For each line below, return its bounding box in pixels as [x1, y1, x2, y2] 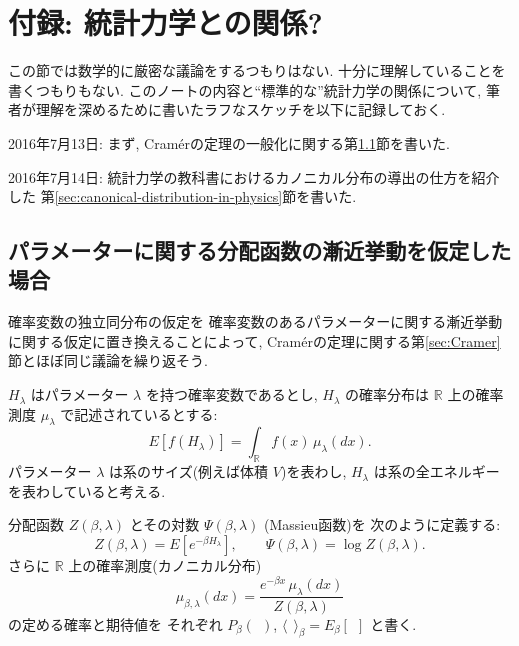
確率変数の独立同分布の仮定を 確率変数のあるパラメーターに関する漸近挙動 [8, 311, 503, 332]
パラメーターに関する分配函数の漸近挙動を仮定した [8, 235, 512, 266]
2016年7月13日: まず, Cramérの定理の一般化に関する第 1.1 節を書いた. [8, 132, 450, 153]
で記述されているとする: [60, 403, 218, 424]
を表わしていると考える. [8, 480, 166, 501]
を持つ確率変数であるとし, [145, 384, 318, 405]
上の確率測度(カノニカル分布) [68, 555, 262, 576]
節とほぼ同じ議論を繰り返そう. [8, 350, 208, 371]
